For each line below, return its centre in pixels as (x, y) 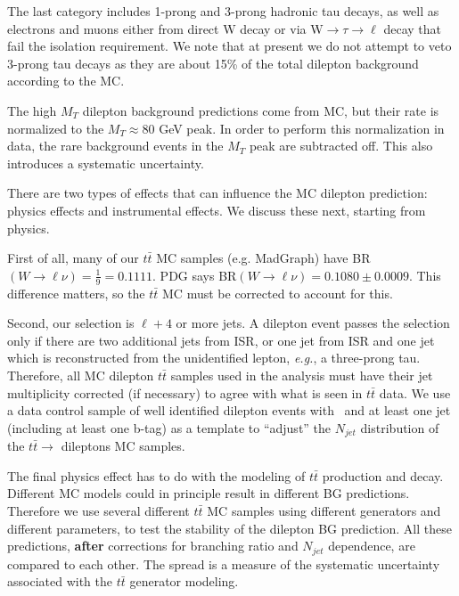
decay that (413, 28)
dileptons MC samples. (123, 446)
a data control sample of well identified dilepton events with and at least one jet (229, 410)
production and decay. (383, 475)
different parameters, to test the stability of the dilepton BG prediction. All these (229, 528)
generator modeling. (184, 581)
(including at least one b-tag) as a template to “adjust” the (169, 427)
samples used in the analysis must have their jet (302, 375)
